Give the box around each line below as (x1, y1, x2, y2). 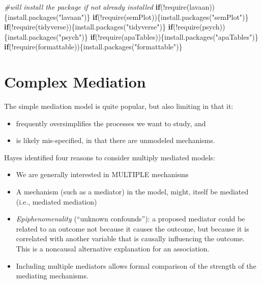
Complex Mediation (4, 71, 146, 92)
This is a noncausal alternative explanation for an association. (16, 243, 210, 254)
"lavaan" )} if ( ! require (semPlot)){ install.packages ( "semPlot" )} (59, 11, 249, 22)
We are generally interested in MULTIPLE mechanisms (16, 169, 189, 180)
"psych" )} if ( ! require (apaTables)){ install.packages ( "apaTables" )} (59, 31, 258, 42)
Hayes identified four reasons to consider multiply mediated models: (4, 152, 215, 162)
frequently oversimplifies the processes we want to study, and (16, 118, 206, 128)
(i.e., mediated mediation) (16, 196, 97, 207)
